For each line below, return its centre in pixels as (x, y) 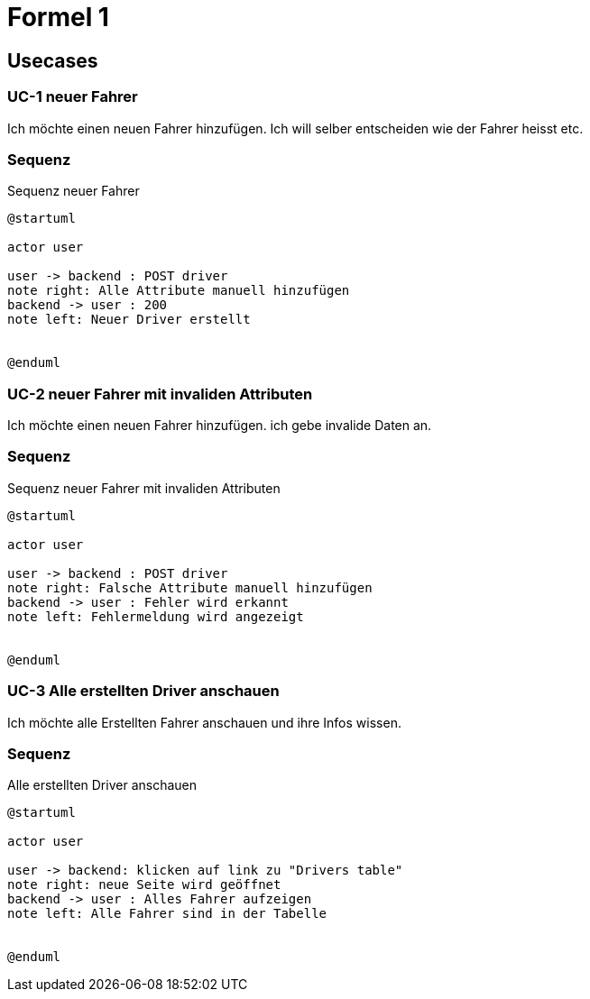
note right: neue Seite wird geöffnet (144, 885)
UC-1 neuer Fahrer (73, 97)
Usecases (53, 60)
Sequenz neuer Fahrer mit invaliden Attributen (144, 488)
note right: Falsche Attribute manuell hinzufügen (190, 587)
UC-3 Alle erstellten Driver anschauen (143, 691)
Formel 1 (58, 17)
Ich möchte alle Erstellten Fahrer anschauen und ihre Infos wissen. (204, 722)
